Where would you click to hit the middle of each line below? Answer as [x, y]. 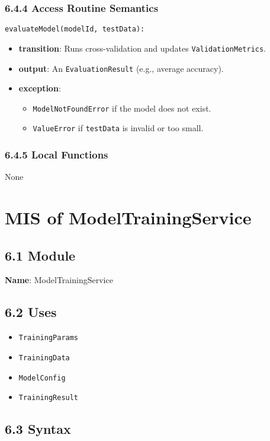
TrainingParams [49, 338]
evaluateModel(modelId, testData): [75, 29]
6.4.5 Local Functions [57, 155]
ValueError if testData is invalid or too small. [118, 128]
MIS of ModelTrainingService [128, 218]
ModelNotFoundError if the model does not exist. [122, 108]
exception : [40, 88]
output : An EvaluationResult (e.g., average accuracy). [121, 68]
